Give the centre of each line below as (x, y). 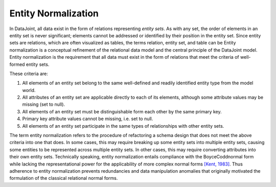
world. (29, 90)
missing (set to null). (44, 104)
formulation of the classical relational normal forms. (64, 178)
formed (17, 64)
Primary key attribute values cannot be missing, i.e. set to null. (88, 119)
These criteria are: (29, 74)
